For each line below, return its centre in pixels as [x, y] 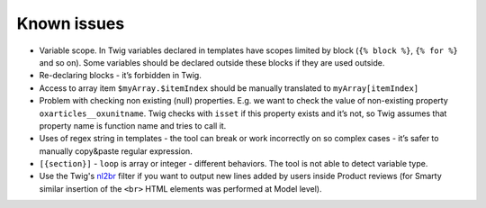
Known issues [71, 23]
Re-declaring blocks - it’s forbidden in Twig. [120, 76]
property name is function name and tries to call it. [133, 125]
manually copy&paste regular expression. [116, 151]
